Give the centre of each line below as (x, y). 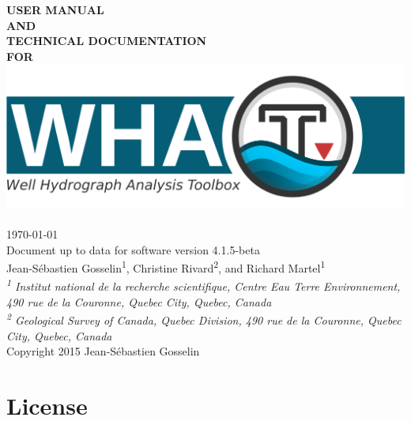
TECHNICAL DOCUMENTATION (107, 41)
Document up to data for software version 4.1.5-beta (133, 249)
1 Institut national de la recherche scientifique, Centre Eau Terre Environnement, (204, 285)
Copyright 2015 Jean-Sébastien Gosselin (103, 351)
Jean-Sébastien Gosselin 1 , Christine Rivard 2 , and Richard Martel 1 (166, 267)
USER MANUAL (55, 9)
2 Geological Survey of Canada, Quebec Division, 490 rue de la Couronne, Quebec (204, 319)
